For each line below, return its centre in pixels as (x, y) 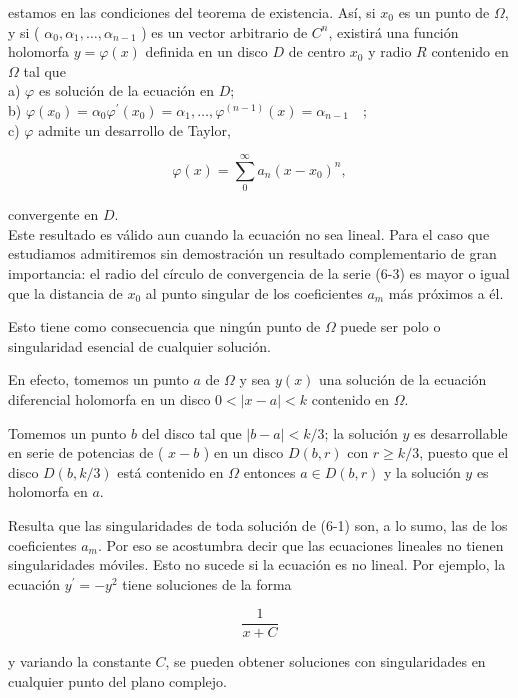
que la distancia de (65, 292)
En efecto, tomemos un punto (98, 379)
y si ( (24, 31)
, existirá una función (393, 31)
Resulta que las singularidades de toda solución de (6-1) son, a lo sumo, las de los (258, 525)
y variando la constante (79, 661)
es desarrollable (461, 432)
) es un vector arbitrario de (224, 31)
